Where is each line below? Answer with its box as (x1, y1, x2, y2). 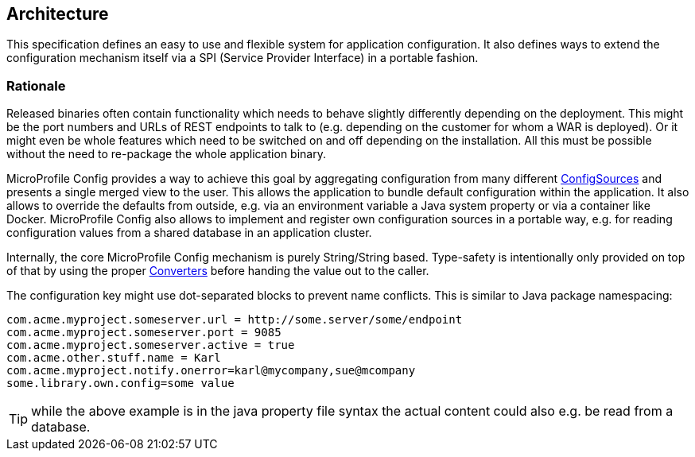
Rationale (6, 77, 66, 94)
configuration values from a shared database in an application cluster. (6, 226, 372, 240)
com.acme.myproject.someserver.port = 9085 (6, 326, 281, 339)
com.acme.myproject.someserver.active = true (6, 339, 295, 352)
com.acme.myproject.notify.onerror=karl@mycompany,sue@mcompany (6, 364, 416, 378)
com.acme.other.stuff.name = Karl (6, 351, 221, 365)
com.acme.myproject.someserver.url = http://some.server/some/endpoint (6, 313, 463, 327)
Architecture (6, 4, 109, 24)
